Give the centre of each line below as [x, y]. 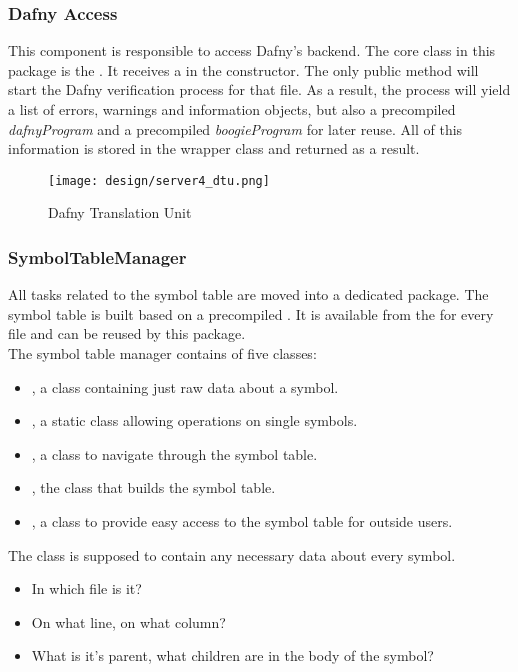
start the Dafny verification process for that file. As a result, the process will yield [259, 89]
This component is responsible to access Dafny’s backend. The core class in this [252, 50]
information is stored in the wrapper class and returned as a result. [214, 148]
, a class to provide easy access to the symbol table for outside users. [242, 521]
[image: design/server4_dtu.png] [159, 180]
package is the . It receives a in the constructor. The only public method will [243, 69]
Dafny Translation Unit [120, 212]
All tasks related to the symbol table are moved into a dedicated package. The [248, 294]
